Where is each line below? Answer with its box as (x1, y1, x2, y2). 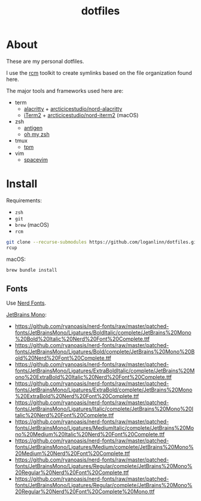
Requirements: (6, 196, 42, 204)
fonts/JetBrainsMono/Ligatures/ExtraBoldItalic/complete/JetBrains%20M (14, 367, 195, 375)
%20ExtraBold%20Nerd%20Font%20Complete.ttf (14, 393, 139, 400)
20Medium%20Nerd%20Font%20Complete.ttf (14, 450, 130, 457)
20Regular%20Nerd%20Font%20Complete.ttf (14, 469, 129, 476)
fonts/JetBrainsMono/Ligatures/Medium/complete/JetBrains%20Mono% (14, 444, 194, 451)
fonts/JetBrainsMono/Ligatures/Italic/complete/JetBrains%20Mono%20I (14, 405, 193, 412)
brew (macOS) (14, 221, 50, 228)
